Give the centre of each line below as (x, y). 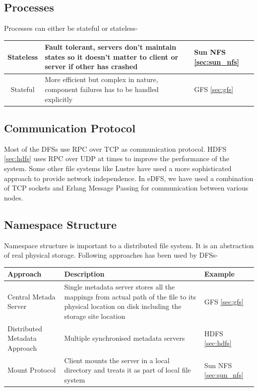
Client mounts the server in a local (117, 360)
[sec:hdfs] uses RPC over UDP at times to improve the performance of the (117, 158)
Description (84, 274)
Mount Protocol (32, 370)
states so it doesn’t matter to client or (112, 56)
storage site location (95, 316)
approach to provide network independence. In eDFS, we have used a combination (129, 178)
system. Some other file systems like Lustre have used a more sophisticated (118, 168)
